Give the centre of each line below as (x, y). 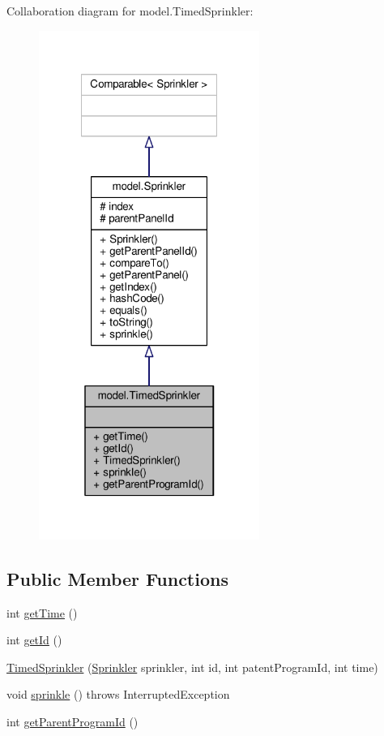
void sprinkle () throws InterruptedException (118, 694)
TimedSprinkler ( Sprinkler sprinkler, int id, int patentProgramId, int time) (192, 667)
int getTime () (42, 612)
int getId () (34, 640)
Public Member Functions (117, 578)
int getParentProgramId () (73, 721)
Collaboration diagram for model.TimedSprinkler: (130, 11)
